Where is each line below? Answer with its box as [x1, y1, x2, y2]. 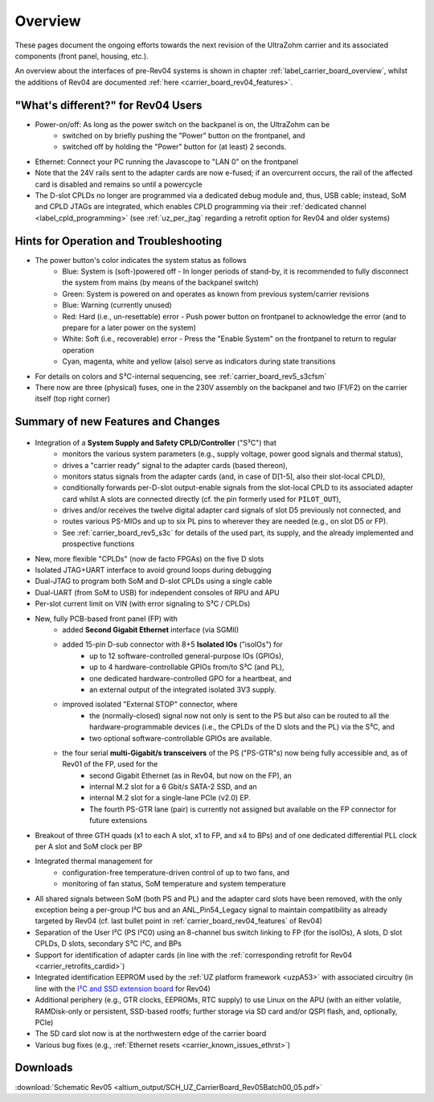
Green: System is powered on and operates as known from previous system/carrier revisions [62, 289, 370, 298]
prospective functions [62, 539, 135, 549]
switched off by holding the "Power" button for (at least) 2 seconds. [62, 142, 287, 152]
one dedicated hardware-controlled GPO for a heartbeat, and [89, 673, 293, 683]
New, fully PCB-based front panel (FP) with [35, 614, 178, 623]
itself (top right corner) [35, 394, 111, 404]
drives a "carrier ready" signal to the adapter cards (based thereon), [62, 460, 289, 470]
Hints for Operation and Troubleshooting [14, 234, 223, 248]
